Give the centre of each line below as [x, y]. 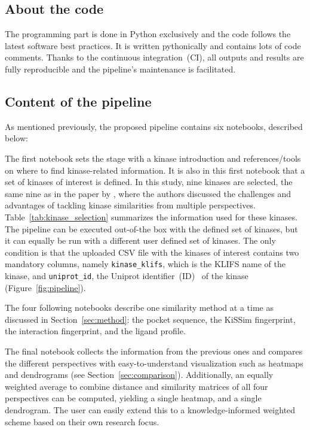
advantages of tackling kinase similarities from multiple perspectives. [130, 205]
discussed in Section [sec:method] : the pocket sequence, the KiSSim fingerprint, [150, 319]
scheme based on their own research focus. [82, 421]
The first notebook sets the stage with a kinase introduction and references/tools [153, 158]
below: [16, 138]
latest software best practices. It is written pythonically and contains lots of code [153, 45]
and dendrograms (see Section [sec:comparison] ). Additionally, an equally [139, 375]
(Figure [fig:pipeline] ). [45, 287]
